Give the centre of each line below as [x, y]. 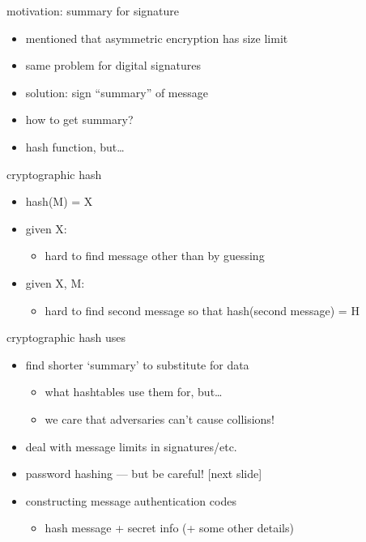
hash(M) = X [59, 201]
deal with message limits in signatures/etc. [131, 446]
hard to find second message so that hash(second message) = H [202, 310]
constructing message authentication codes [131, 500]
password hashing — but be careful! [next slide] [144, 474]
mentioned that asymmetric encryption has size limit [157, 38]
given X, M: [55, 282]
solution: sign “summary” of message [117, 92]
